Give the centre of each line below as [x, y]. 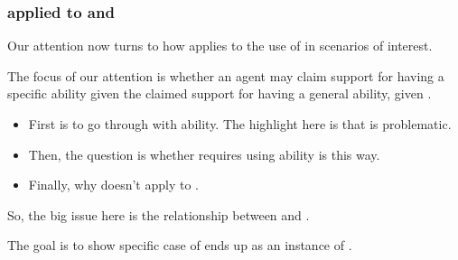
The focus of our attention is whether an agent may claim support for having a [226, 75]
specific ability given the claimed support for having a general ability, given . [220, 93]
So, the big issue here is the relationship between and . [159, 214]
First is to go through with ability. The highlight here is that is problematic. [240, 124]
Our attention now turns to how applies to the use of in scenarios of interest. [220, 46]
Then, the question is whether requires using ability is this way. [204, 154]
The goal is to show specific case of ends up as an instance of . [180, 245]
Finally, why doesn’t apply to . [113, 185]
